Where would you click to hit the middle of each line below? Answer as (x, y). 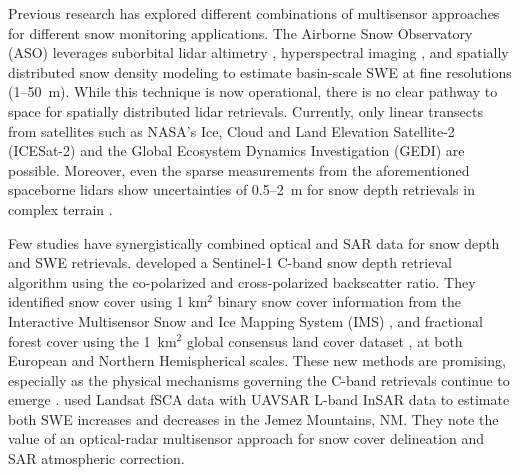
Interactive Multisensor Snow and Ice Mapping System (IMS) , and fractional (245, 320)
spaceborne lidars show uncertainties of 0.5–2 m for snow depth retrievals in (241, 189)
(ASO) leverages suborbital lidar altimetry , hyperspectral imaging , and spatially (258, 52)
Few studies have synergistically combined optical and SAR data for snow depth (254, 242)
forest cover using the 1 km (92, 340)
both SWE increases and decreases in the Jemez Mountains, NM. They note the (253, 418)
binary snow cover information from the (339, 301)
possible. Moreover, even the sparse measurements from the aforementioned (239, 169)
